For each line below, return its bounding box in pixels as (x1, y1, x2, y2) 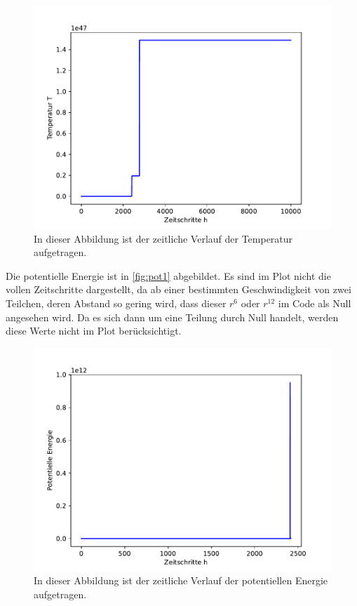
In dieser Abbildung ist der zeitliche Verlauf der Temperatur (34, 231, 293, 245)
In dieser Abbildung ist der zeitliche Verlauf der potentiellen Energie (34, 573, 328, 588)
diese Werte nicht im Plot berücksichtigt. (6, 323, 182, 338)
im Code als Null (278, 295, 351, 310)
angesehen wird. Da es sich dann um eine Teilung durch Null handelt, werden (6, 309, 339, 324)
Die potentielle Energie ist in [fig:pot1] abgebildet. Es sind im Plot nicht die (6, 268, 331, 283)
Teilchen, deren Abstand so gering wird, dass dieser (6, 295, 227, 310)
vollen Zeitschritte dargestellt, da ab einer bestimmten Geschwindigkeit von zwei (6, 282, 351, 297)
